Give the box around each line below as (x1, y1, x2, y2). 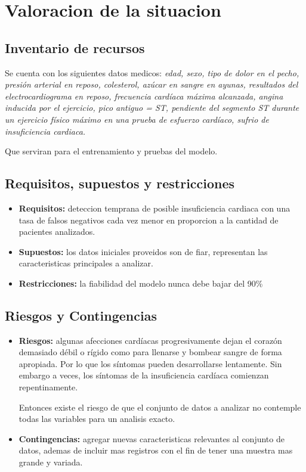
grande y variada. (18, 456, 83, 468)
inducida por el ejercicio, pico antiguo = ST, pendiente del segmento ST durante (5, 101, 299, 114)
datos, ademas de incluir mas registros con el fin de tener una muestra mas (18, 444, 293, 457)
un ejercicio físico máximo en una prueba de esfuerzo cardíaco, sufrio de (5, 113, 269, 125)
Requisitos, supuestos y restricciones (5, 174, 235, 192)
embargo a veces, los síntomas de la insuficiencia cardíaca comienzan (18, 369, 269, 381)
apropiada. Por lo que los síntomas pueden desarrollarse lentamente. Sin (18, 357, 282, 369)
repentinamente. (18, 381, 78, 393)
